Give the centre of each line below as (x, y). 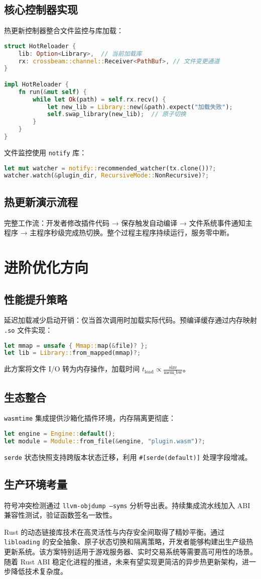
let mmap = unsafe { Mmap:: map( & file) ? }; (76, 346)
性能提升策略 (36, 299)
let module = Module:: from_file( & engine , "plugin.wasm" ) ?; (105, 441)
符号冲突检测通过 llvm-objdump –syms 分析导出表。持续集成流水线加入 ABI (127, 505)
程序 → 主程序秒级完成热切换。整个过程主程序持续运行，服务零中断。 (119, 232)
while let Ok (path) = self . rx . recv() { (99, 99)
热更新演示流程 (41, 201)
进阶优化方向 (46, 267)
